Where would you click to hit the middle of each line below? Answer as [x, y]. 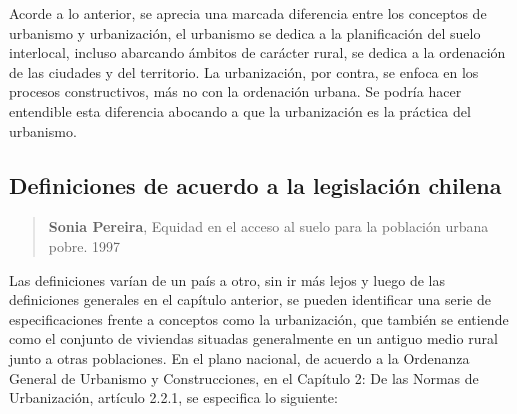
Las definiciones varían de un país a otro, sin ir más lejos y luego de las [227, 279]
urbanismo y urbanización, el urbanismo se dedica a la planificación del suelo [245, 32]
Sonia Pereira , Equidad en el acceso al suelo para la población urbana [268, 226]
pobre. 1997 [84, 245]
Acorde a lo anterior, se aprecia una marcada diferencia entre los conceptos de [248, 13]
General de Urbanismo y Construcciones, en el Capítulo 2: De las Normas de [244, 377]
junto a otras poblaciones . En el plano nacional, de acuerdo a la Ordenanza [239, 357]
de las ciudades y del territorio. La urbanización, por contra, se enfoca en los [244, 71]
